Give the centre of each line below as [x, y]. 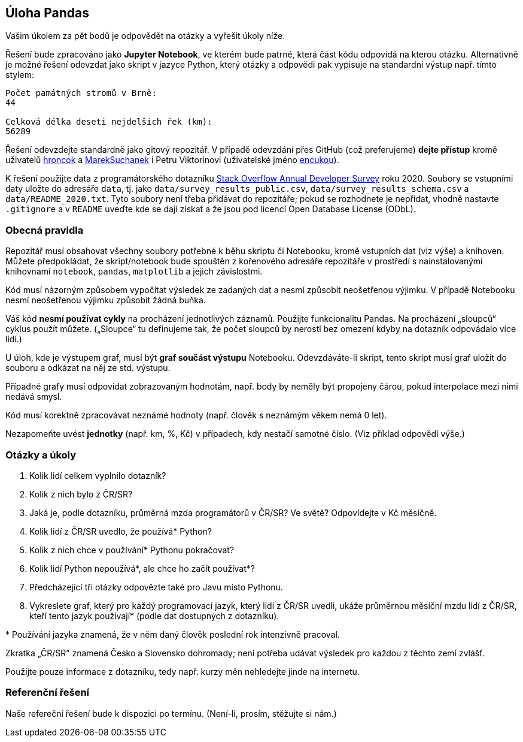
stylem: [20, 75]
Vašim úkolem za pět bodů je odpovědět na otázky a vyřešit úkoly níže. [145, 36]
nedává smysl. [34, 397]
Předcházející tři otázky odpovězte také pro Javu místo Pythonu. [156, 587]
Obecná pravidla [45, 230]
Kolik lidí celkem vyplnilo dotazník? [98, 475]
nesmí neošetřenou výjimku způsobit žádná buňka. [106, 300]
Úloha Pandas [47, 13]
